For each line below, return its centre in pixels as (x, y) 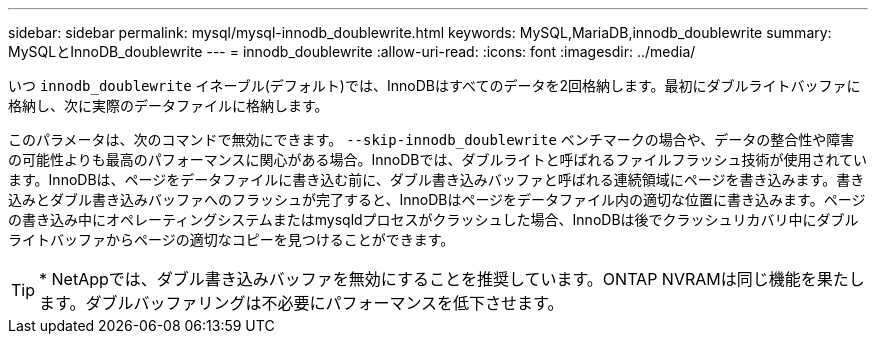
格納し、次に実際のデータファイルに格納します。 (168, 105)
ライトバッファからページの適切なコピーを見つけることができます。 (231, 239)
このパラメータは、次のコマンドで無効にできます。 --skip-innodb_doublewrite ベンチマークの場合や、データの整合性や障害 (431, 139)
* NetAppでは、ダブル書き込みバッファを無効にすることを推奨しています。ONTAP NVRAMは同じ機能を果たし (452, 279)
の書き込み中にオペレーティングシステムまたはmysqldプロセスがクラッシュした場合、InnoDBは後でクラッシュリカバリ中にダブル (433, 219)
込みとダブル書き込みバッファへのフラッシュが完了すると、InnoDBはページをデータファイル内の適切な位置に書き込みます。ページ (437, 199)
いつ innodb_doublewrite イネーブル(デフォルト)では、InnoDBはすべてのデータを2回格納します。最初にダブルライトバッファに (434, 85)
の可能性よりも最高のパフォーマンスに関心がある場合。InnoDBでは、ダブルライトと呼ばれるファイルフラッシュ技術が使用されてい (437, 159)
